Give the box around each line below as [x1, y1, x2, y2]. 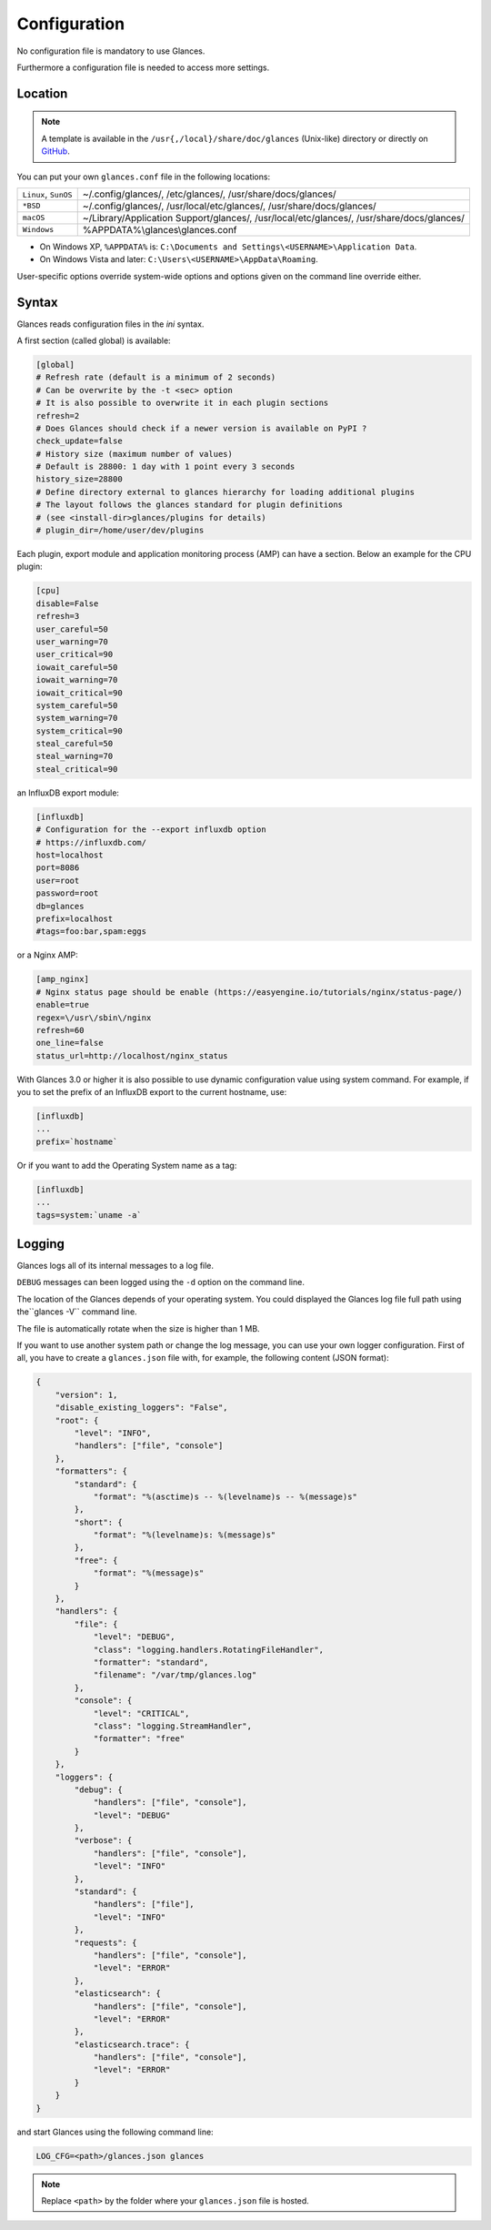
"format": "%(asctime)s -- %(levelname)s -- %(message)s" [93, 1491, 358, 1502]
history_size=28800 [35, 474, 123, 484]
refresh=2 [35, 411, 80, 421]
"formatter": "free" [93, 1734, 185, 1744]
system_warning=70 [35, 713, 118, 724]
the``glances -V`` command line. [16, 1306, 137, 1317]
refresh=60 [35, 1025, 85, 1035]
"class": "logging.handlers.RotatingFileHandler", [93, 1644, 325, 1655]
